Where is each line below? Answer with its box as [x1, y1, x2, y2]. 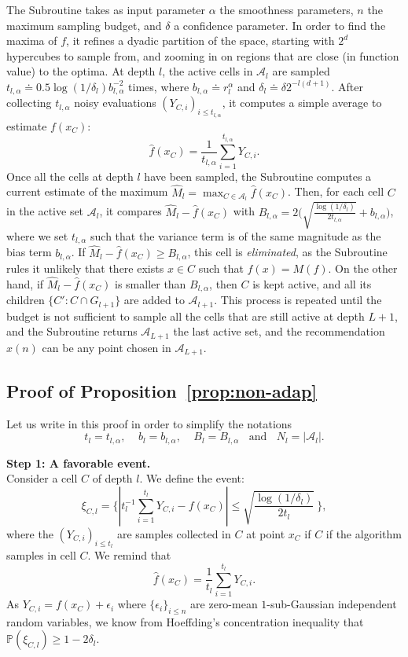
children [6, 292, 45, 308]
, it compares [99, 203, 162, 219]
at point [246, 525, 285, 541]
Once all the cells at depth [6, 167, 134, 184]
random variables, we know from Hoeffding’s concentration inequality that [6, 613, 364, 629]
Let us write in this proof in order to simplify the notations [6, 415, 292, 431]
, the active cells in [162, 63, 253, 79]
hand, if [6, 275, 44, 292]
